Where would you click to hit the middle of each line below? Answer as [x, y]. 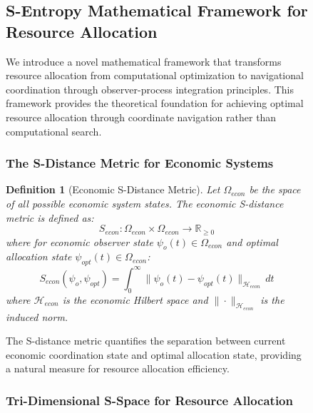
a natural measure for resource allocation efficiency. [118, 368]
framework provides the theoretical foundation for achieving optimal [155, 103]
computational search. [54, 131]
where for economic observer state [79, 241]
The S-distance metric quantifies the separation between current [146, 341]
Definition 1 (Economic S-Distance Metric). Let [113, 189]
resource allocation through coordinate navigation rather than [141, 117]
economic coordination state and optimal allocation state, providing [154, 354]
